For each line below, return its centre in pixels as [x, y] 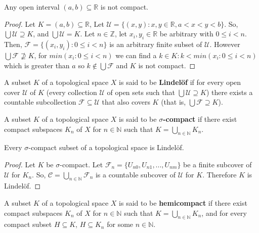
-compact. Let [81, 164]
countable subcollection [40, 102]
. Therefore [220, 174]
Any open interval [32, 7]
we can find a [136, 55]
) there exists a [229, 92]
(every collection [72, 92]
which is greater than [37, 65]
